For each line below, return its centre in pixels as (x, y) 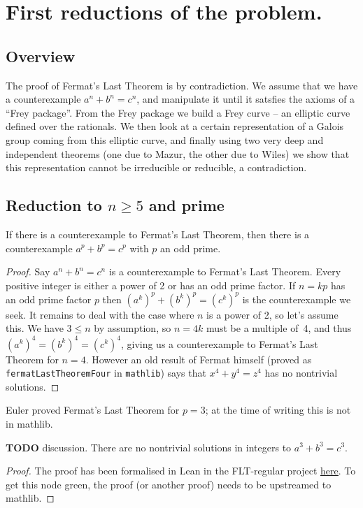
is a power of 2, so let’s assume (272, 314)
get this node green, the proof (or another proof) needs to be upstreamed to (169, 484)
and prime (187, 205)
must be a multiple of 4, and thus (279, 328)
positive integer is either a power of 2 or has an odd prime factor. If (151, 285)
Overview (41, 56)
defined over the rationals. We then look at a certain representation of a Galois (175, 126)
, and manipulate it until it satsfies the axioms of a (246, 99)
